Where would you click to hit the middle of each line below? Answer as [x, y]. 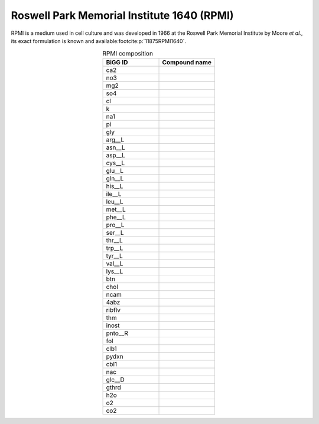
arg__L [115, 140]
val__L [115, 264]
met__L [116, 209]
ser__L [115, 232]
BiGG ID [117, 62]
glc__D [115, 379]
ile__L [114, 193]
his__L [115, 186]
